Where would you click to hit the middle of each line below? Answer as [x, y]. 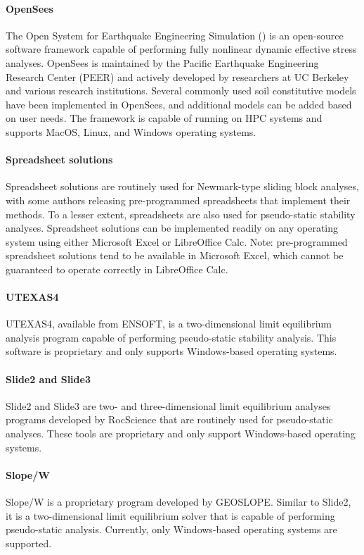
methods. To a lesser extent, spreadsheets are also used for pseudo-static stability [181, 214]
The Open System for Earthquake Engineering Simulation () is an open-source [175, 35]
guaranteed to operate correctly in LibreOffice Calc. [117, 269]
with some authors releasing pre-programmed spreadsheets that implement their [178, 200]
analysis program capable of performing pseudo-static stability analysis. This [171, 337]
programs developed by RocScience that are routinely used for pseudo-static [169, 419]
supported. [29, 543]
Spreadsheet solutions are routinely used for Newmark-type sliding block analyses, [182, 186]
